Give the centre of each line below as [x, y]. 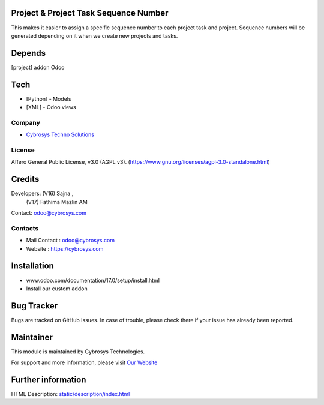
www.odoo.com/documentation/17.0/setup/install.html [93, 280]
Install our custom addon [57, 289]
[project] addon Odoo [38, 67]
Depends [28, 53]
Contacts [25, 228]
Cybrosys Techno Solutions [60, 134]
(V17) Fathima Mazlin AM [57, 202]
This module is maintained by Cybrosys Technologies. [78, 352]
